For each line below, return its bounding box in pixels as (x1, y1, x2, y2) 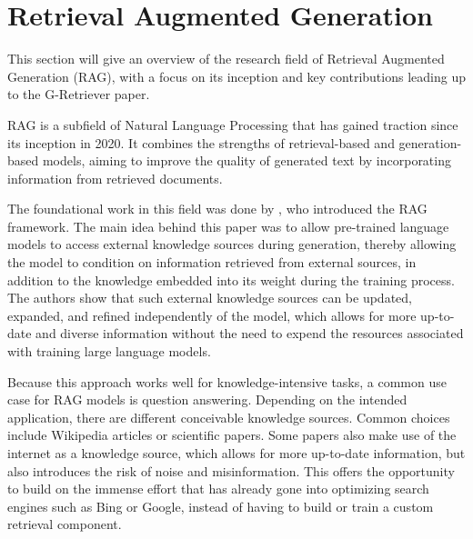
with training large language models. (7, 342, 211, 361)
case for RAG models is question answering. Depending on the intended (7, 390, 408, 409)
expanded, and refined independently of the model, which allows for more (7, 305, 417, 324)
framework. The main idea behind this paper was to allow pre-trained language (7, 216, 449, 235)
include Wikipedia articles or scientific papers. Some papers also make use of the (7, 425, 457, 444)
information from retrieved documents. (7, 168, 223, 187)
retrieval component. (7, 514, 122, 534)
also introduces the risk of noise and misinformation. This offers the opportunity (7, 461, 455, 480)
